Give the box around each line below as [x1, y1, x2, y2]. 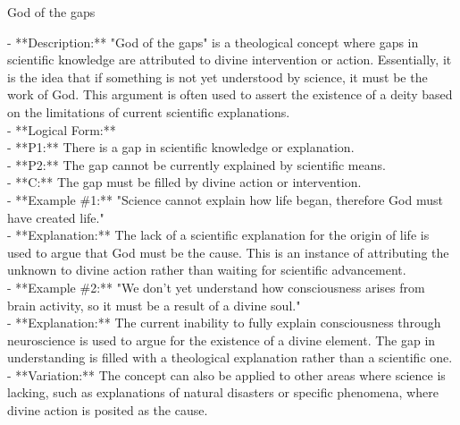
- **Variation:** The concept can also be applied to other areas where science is [7, 365, 446, 384]
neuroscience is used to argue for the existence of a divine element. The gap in [7, 330, 436, 349]
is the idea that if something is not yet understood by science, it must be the [7, 67, 428, 86]
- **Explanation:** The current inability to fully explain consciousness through [7, 313, 441, 332]
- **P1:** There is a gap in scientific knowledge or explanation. [7, 138, 355, 157]
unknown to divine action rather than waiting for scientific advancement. [7, 260, 406, 279]
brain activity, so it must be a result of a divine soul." [7, 295, 301, 314]
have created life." [7, 208, 105, 226]
